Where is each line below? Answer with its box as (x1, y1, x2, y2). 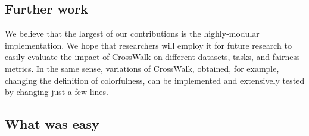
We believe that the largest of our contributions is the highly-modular (5, 27, 260, 40)
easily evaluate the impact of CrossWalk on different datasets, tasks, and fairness (5, 50, 300, 63)
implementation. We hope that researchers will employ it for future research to (5, 39, 292, 51)
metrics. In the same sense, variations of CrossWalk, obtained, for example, (5, 62, 279, 74)
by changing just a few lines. (5, 86, 108, 98)
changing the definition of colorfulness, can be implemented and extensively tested (5, 74, 305, 86)
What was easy (5, 115, 99, 133)
